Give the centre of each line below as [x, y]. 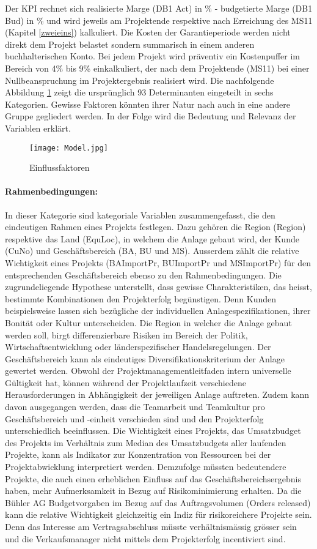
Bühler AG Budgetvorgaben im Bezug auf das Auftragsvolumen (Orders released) [158, 502]
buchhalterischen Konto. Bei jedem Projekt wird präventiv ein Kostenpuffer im [152, 56]
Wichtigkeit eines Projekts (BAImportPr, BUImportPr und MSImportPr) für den [158, 262]
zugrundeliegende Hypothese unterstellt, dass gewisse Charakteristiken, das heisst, [158, 287]
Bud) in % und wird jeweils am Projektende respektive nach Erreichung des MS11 [159, 20]
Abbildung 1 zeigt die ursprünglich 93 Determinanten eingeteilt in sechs [139, 92]
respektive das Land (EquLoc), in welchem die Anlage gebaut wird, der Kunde [152, 238]
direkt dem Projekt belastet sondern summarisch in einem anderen [130, 44]
